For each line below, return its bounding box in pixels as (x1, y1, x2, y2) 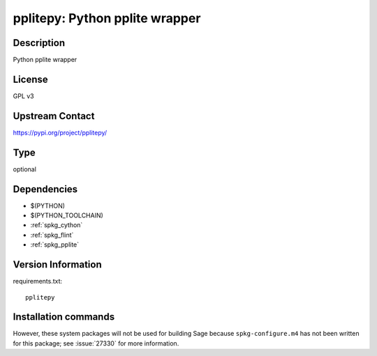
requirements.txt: (13, 277, 63, 286)
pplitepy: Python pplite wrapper (13, 10, 201, 26)
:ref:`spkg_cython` (30, 221, 83, 229)
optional (13, 164, 36, 173)
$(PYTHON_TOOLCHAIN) (30, 211, 104, 219)
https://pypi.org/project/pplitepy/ (13, 128, 108, 137)
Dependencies (13, 183, 78, 195)
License (13, 73, 48, 85)
